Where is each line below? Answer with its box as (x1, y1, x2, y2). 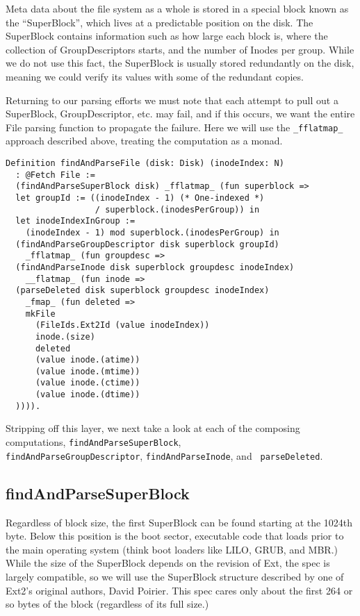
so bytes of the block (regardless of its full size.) (6, 597, 209, 611)
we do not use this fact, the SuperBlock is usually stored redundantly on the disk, (6, 56, 354, 70)
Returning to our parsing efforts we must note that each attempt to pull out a (6, 92, 338, 107)
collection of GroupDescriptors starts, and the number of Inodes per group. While (6, 42, 354, 56)
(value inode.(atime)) (35, 355, 140, 365)
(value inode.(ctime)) (35, 378, 140, 388)
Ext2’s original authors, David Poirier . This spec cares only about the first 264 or (6, 583, 353, 597)
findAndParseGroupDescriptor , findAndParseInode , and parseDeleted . (6, 448, 323, 463)
